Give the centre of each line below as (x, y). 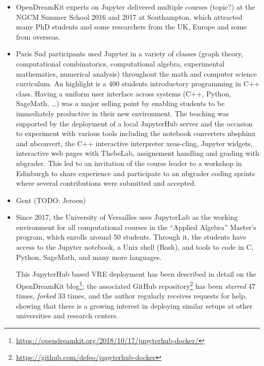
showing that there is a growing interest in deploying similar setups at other (134, 305)
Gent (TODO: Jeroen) (51, 200)
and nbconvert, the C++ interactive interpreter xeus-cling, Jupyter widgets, (134, 143)
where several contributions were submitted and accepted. (106, 183)
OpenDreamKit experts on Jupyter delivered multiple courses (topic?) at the (136, 7)
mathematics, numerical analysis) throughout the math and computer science (136, 73)
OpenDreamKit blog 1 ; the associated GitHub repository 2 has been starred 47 (136, 285)
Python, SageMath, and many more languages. (89, 257)
